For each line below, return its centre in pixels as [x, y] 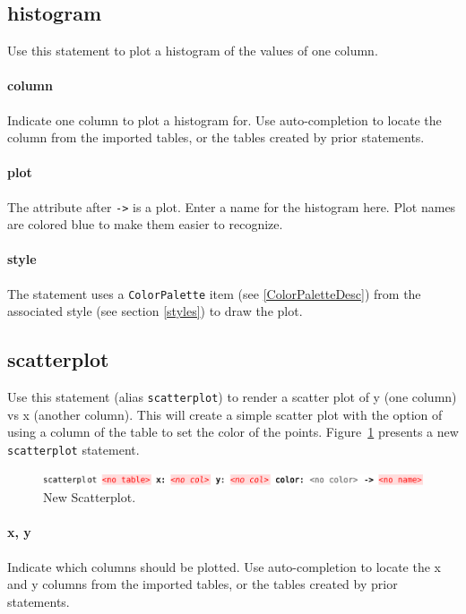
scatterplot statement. [73, 449]
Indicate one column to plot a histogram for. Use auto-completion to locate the [224, 119]
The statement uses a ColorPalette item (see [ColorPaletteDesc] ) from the [214, 293]
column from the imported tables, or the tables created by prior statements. [216, 137]
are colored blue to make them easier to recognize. [145, 224]
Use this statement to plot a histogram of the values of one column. [193, 51]
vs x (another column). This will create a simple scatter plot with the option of [225, 414]
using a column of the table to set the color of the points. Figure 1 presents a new [233, 432]
